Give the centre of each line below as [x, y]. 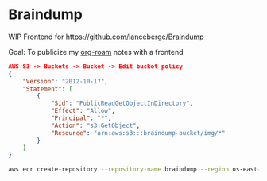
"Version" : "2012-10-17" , [66, 81]
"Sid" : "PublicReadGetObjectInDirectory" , [122, 104]
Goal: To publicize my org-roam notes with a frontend [96, 52]
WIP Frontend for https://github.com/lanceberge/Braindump [106, 37]
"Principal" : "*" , [81, 118]
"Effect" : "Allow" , [83, 111]
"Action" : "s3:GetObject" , [95, 125]
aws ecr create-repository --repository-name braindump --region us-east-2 [136, 169]
